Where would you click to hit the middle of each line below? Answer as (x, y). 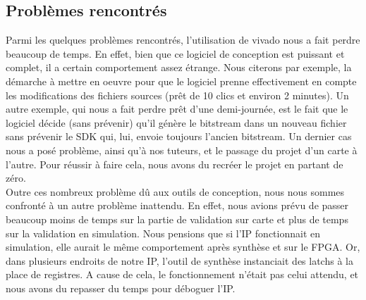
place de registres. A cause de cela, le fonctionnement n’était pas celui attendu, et (182, 274)
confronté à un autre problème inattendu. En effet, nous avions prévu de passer (177, 205)
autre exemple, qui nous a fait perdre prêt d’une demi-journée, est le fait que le (177, 109)
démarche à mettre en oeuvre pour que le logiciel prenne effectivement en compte (181, 81)
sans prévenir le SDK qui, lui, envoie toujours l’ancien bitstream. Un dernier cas (179, 136)
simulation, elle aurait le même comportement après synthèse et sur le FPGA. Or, (183, 247)
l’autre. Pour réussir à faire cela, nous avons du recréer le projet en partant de (175, 164)
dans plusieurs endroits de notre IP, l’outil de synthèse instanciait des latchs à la (179, 260)
